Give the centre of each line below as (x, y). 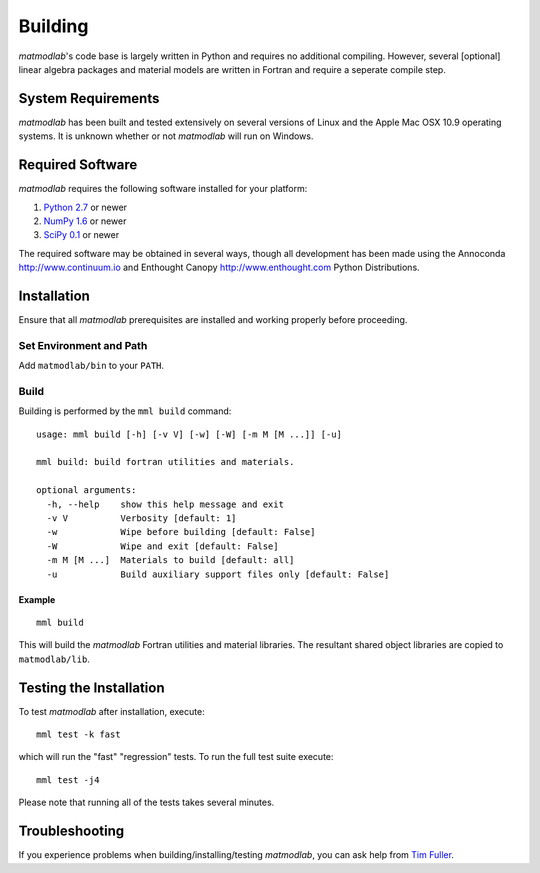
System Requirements (89, 98)
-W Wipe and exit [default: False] (162, 546)
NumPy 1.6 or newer (85, 221)
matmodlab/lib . (54, 659)
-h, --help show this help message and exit (165, 504)
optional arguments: (86, 490)
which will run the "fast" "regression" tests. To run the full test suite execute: (176, 757)
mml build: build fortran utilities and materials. (165, 462)
